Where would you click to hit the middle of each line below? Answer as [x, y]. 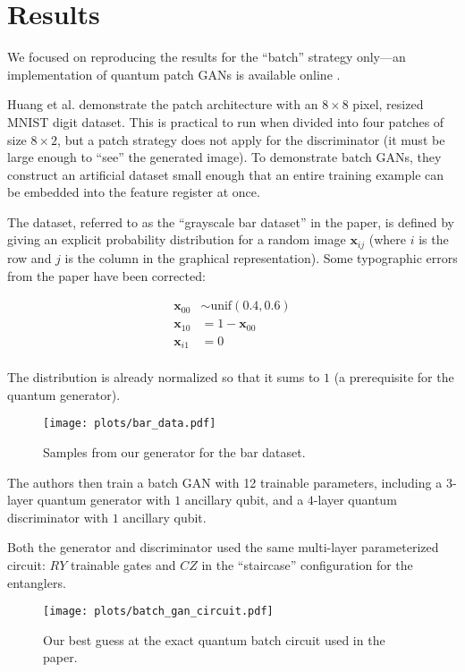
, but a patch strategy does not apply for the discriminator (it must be [251, 139]
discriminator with [58, 517]
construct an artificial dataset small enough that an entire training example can [226, 174]
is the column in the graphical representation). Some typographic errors [261, 257]
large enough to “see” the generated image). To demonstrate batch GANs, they [224, 157]
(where [388, 239]
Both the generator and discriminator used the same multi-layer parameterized [223, 547]
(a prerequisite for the [394, 377]
